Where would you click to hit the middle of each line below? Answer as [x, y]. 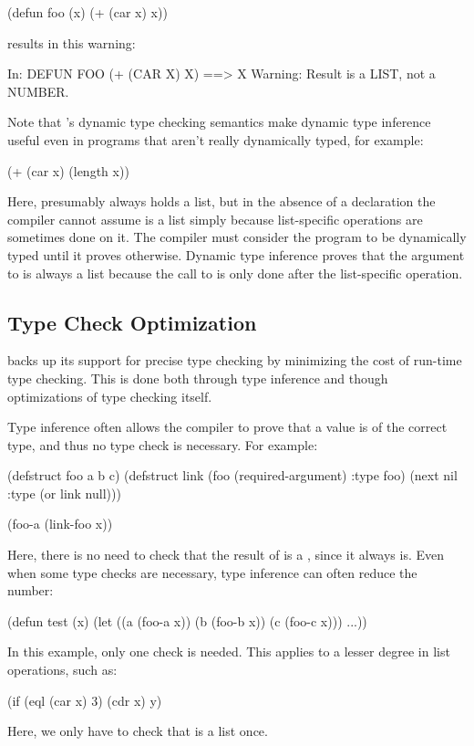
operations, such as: [62, 670]
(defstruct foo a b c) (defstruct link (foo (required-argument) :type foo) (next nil [232, 475]
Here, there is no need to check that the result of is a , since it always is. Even [226, 555]
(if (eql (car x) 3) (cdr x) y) [85, 700]
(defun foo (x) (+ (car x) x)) [88, 12]
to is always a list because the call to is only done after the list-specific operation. [235, 273]
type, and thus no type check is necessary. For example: [163, 444]
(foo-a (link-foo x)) [60, 524]
